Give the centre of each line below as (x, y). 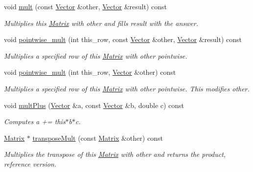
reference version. (30, 163)
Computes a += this (35, 121)
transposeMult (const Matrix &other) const (98, 138)
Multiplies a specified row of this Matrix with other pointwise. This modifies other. (127, 88)
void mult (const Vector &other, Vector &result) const (85, 6)
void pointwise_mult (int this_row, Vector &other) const (90, 72)
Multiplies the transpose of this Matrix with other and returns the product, (115, 154)
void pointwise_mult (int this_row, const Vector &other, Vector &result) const (123, 39)
